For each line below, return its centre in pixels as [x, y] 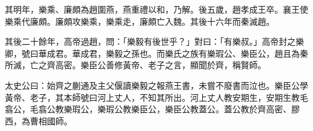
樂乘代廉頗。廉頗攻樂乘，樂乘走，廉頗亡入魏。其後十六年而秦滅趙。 [140, 21]
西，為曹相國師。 [39, 120]
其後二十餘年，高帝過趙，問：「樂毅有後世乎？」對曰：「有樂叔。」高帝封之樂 [154, 41]
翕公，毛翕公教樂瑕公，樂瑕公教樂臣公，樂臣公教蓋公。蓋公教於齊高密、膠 [152, 109]
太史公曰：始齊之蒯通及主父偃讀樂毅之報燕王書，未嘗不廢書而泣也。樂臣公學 [156, 85]
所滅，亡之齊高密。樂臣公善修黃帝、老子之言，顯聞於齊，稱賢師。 [135, 65]
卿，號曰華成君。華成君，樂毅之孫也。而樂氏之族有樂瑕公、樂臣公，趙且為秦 [156, 53]
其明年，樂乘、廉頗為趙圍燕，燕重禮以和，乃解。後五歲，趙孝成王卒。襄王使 [156, 9]
